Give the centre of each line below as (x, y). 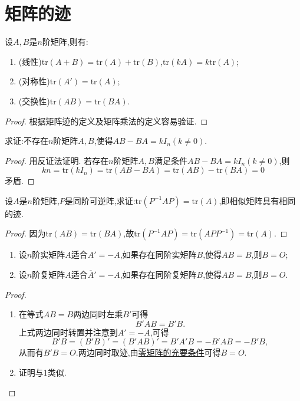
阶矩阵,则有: (65, 42)
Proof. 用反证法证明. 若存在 (57, 160)
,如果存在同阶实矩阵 (158, 254)
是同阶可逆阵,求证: (100, 200)
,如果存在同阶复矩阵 (158, 275)
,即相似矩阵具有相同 (257, 200)
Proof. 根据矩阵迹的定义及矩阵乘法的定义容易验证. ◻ (106, 121)
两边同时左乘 (98, 314)
